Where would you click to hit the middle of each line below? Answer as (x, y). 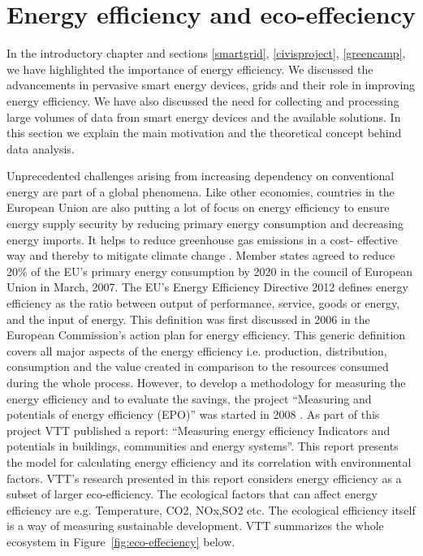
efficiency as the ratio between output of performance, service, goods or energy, (203, 303)
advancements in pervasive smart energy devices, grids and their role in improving (211, 85)
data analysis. (41, 148)
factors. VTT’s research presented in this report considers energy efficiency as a (204, 478)
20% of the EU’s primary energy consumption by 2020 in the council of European (210, 271)
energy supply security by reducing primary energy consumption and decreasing (205, 224)
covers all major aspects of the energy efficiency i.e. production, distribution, (197, 350)
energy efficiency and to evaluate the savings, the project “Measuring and (189, 398)
